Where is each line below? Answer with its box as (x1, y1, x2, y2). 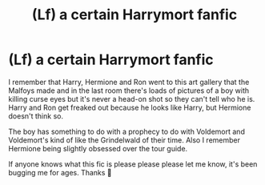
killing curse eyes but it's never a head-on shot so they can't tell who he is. (8, 94, 255, 103)
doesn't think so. (8, 111, 64, 121)
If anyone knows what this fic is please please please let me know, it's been (8, 159, 258, 169)
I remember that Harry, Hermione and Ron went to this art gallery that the (8, 77, 250, 86)
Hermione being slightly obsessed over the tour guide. (8, 143, 188, 153)
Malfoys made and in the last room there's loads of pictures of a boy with (8, 86, 250, 95)
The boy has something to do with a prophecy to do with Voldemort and (8, 127, 246, 136)
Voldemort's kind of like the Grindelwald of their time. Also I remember (8, 135, 241, 145)
